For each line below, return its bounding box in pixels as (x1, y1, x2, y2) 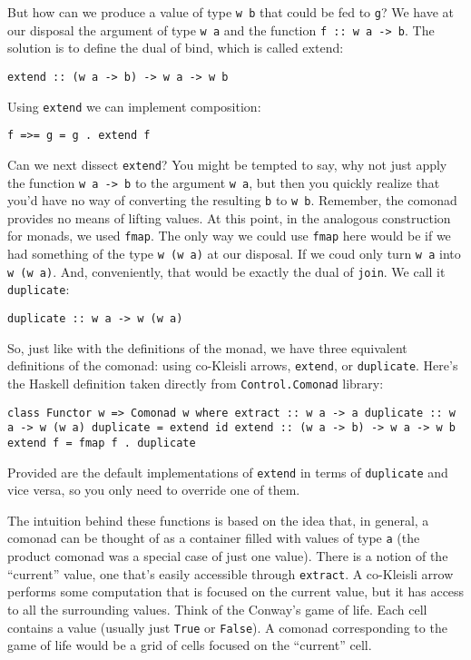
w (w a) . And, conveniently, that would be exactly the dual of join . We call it (7, 261, 446, 281)
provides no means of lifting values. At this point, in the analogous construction (7, 208, 451, 227)
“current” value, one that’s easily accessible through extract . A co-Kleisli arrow (7, 564, 454, 583)
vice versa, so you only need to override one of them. (7, 480, 300, 499)
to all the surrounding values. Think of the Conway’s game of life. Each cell (7, 599, 427, 618)
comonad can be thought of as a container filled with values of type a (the (7, 528, 420, 547)
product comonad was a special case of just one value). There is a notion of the (7, 547, 448, 566)
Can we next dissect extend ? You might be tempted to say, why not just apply (7, 154, 447, 173)
